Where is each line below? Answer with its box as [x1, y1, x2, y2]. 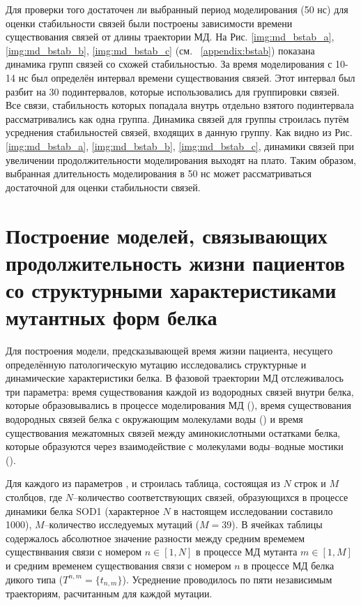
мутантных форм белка [6, 303, 217, 331]
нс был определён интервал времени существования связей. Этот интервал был [18, 70, 355, 84]
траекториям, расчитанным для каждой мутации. [6, 585, 213, 600]
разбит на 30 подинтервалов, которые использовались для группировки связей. [6, 84, 340, 98]
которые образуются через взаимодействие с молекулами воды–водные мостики [6, 439, 344, 454]
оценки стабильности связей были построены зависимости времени [6, 15, 293, 30]
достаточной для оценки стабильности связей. [6, 179, 201, 194]
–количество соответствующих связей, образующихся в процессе [73, 489, 348, 504]
